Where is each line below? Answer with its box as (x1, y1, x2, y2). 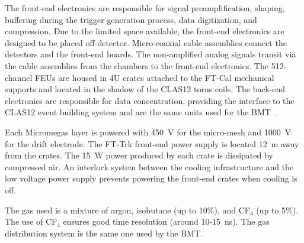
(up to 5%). (256, 203, 299, 216)
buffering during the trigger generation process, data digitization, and (5, 13, 257, 25)
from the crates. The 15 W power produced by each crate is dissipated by (5, 149, 273, 161)
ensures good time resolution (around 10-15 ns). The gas (63, 215, 270, 228)
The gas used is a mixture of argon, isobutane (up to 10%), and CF (5, 203, 250, 216)
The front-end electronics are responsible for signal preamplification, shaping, (5, 2, 285, 14)
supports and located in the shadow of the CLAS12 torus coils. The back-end (5, 83, 286, 95)
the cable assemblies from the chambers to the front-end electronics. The (5, 59, 268, 72)
